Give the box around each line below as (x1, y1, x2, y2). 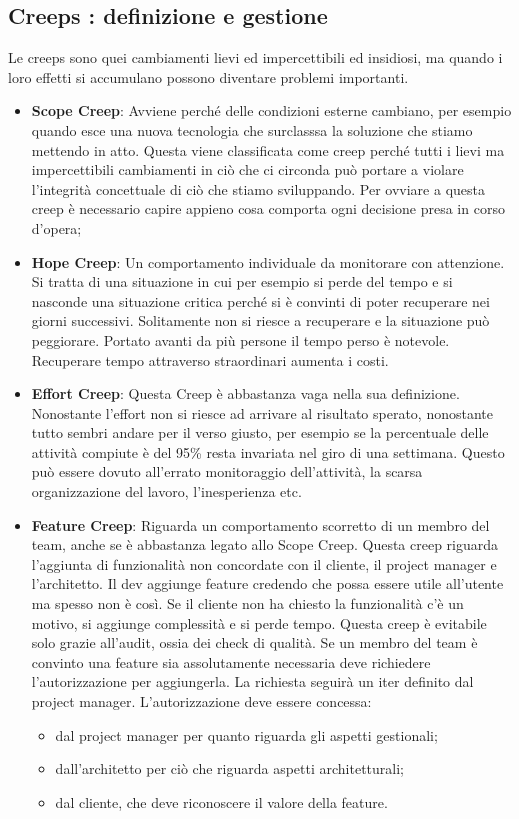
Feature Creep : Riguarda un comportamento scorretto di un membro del (31, 514, 490, 535)
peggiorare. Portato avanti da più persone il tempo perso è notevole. (31, 329, 450, 350)
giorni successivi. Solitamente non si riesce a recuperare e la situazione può (31, 310, 490, 331)
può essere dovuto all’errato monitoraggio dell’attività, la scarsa (31, 461, 423, 482)
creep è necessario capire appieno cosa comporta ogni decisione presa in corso (31, 198, 505, 219)
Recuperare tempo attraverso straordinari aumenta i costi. (31, 349, 389, 370)
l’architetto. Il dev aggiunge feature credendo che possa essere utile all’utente (31, 573, 504, 594)
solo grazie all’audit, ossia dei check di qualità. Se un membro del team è (31, 632, 478, 653)
